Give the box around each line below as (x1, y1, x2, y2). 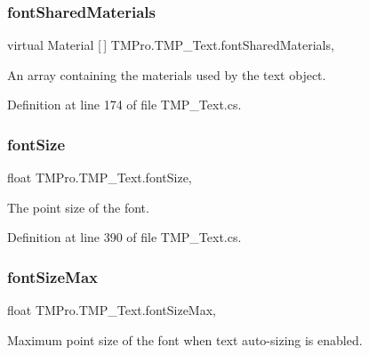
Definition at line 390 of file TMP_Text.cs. (7, 228, 242, 246)
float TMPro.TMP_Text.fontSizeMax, (7, 301, 216, 319)
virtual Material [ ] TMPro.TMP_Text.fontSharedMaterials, (7, 36, 334, 54)
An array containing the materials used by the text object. (7, 65, 326, 84)
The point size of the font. (7, 198, 149, 216)
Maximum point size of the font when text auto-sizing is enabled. (7, 330, 363, 349)
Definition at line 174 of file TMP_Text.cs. (7, 95, 242, 114)
